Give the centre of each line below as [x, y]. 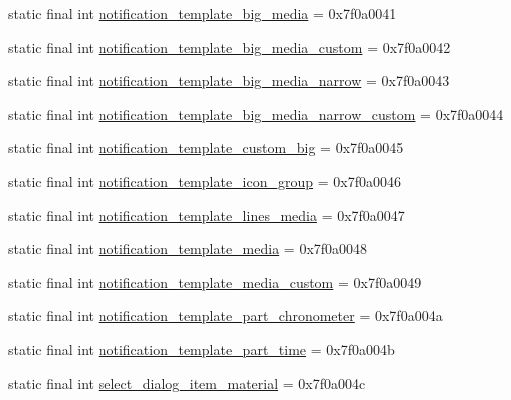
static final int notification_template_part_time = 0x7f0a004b [201, 348]
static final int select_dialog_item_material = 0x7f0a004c [187, 382]
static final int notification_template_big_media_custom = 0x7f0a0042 [229, 46]
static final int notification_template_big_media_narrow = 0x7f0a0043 [229, 80]
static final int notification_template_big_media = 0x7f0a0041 [202, 13]
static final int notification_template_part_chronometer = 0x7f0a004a [225, 315]
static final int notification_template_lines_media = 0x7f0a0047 [206, 214]
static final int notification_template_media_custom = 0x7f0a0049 [215, 281]
